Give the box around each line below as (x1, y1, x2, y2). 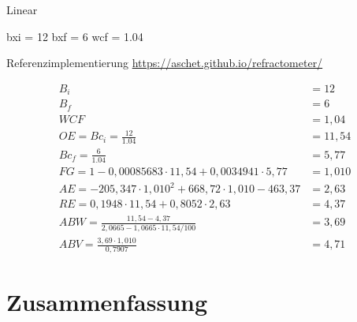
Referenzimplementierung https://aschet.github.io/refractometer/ (6, 54, 323, 71)
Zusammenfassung (6, 286, 208, 318)
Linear (6, 2, 38, 17)
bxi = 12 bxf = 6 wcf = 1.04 (6, 28, 143, 44)
